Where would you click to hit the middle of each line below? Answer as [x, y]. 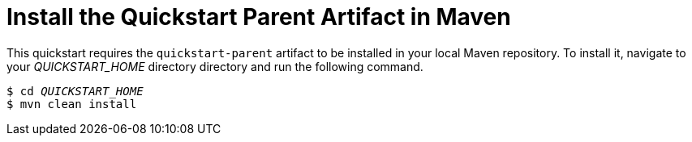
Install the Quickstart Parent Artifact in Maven [259, 17]
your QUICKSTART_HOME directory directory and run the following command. [215, 66]
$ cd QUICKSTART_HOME [75, 91]
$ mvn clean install [72, 104]
